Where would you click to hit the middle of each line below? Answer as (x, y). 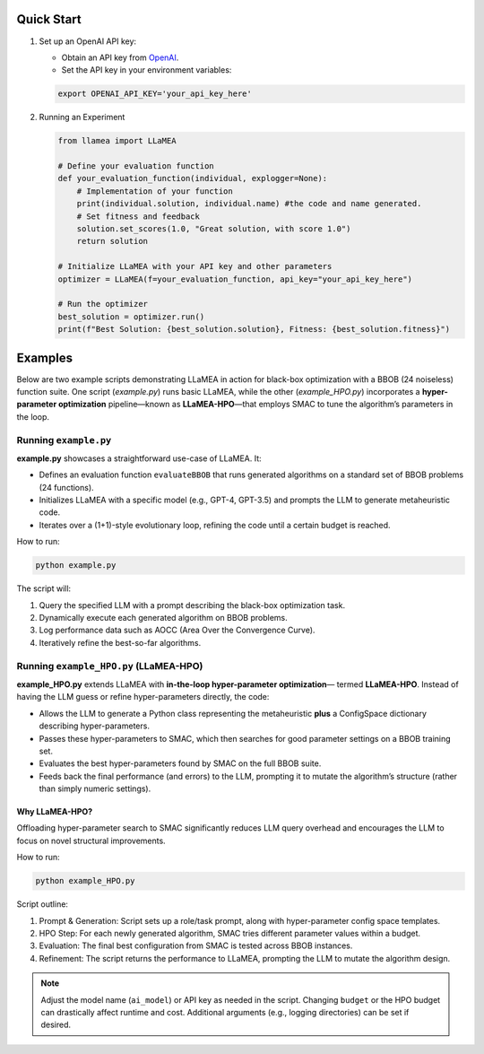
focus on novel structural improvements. (91, 841)
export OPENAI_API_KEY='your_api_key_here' (155, 94)
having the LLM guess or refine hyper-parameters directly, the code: (143, 697)
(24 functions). (66, 487)
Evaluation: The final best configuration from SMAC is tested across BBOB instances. (196, 945)
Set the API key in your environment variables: (147, 70)
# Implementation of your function (155, 191)
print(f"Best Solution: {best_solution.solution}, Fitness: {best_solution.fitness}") (254, 329)
